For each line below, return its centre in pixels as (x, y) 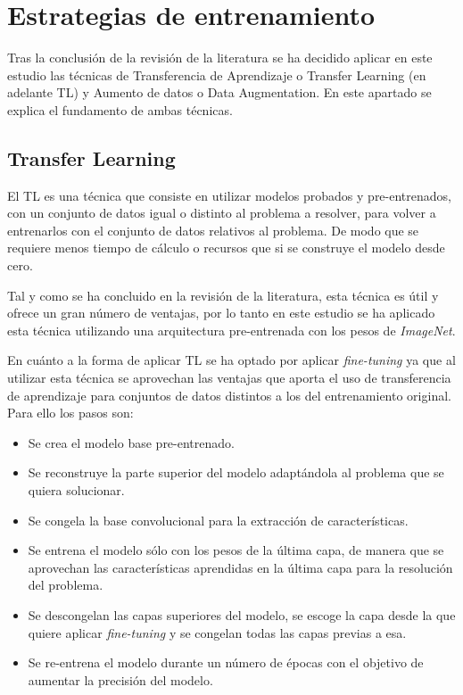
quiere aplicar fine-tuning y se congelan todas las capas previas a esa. (217, 632)
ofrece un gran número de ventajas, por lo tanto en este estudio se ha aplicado (221, 313)
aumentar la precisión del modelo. (120, 679)
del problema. (66, 585)
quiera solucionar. (76, 490)
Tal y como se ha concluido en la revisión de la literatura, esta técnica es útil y (223, 295)
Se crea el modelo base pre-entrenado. (131, 442)
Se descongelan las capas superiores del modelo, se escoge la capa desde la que (242, 614)
